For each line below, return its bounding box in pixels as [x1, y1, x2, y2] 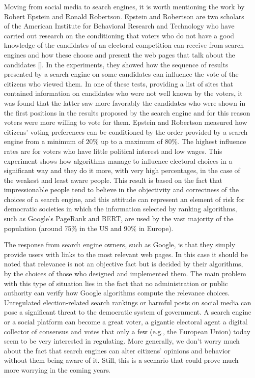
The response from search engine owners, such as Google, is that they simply [4, 239, 235, 250]
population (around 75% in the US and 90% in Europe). [4, 223, 173, 233]
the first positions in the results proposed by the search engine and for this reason [4, 107, 251, 117]
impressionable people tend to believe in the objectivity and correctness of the [4, 184, 239, 195]
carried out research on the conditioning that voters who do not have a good [4, 30, 234, 40]
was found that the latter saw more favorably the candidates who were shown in [4, 97, 246, 108]
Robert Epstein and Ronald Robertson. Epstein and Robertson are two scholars [4, 11, 244, 21]
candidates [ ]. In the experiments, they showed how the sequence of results [4, 59, 228, 69]
